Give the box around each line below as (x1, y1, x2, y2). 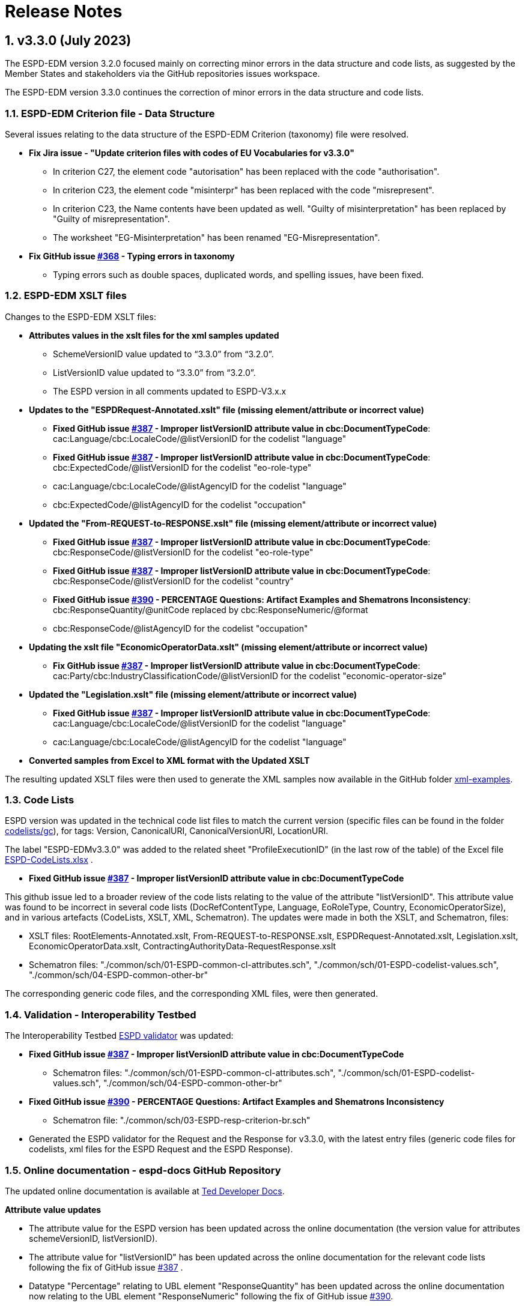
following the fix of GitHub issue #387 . (29, 1262, 183, 1272)
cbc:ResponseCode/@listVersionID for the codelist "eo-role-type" (53, 546, 314, 557)
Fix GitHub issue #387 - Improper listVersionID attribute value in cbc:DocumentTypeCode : (53, 660, 420, 671)
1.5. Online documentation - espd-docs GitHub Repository (5, 1164, 281, 1176)
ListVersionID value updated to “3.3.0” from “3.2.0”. (53, 367, 256, 378)
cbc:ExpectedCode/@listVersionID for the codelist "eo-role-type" (53, 462, 312, 473)
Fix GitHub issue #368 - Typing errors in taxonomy (29, 250, 235, 261)
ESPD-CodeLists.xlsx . (5, 854, 93, 865)
